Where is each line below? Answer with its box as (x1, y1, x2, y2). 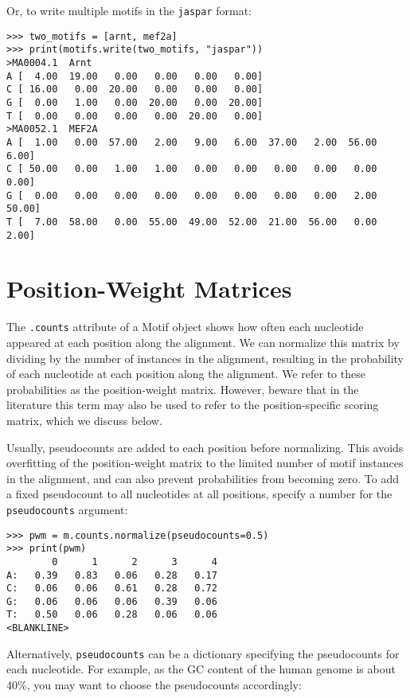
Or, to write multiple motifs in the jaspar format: (6, 2, 252, 18)
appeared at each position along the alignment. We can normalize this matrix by (6, 333, 400, 350)
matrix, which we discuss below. (6, 411, 162, 428)
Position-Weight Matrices (6, 272, 292, 305)
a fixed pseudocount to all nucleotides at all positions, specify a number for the (6, 485, 392, 502)
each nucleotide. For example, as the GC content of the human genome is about (6, 661, 396, 677)
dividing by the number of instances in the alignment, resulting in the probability (6, 349, 404, 366)
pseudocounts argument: (6, 501, 128, 517)
